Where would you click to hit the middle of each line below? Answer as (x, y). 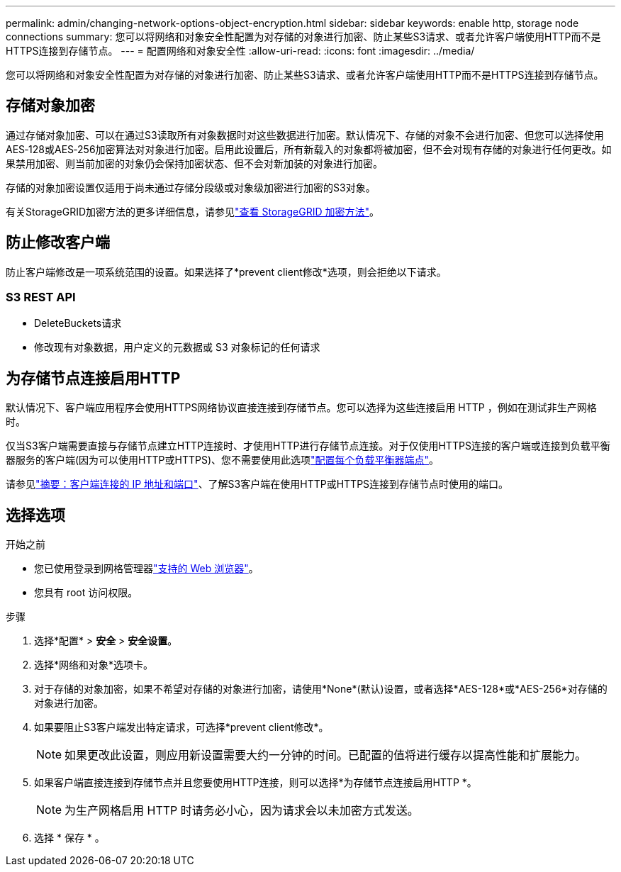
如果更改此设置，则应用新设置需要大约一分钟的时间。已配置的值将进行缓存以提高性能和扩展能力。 (326, 755)
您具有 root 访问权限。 (86, 593)
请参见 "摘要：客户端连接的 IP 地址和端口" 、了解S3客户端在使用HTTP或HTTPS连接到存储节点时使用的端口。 (257, 484)
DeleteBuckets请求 (78, 323)
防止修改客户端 (58, 242)
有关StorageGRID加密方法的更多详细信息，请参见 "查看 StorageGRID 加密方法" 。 (192, 211)
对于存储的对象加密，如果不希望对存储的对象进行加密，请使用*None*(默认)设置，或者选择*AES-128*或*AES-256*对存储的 (321, 689)
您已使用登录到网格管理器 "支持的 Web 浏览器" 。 (146, 569)
